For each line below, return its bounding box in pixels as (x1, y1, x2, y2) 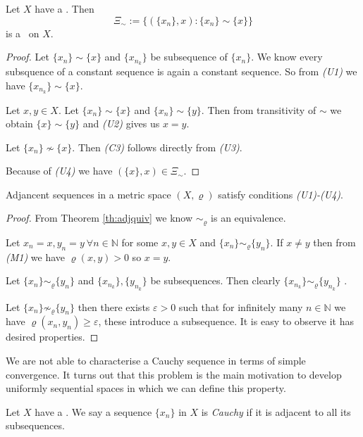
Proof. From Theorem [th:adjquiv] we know (6, 210, 193, 225)
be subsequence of (150, 49, 228, 64)
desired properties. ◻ (6, 329, 99, 344)
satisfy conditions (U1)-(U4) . (218, 186, 343, 201)
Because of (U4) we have (6, 163, 113, 178)
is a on (6, 25, 39, 40)
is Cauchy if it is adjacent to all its (201, 404, 351, 419)
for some (121, 234, 159, 249)
